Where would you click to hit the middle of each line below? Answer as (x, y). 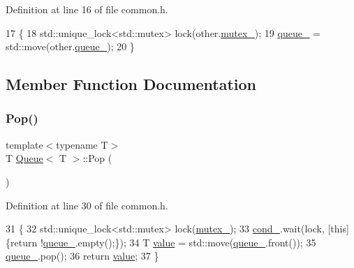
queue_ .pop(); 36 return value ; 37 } (82, 256)
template (24, 144)
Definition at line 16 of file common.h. (87, 9)
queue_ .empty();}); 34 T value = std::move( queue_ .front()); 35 (179, 242)
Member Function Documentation (131, 84)
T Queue (24, 158)
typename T (82, 144)
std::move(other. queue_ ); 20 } (70, 46)
